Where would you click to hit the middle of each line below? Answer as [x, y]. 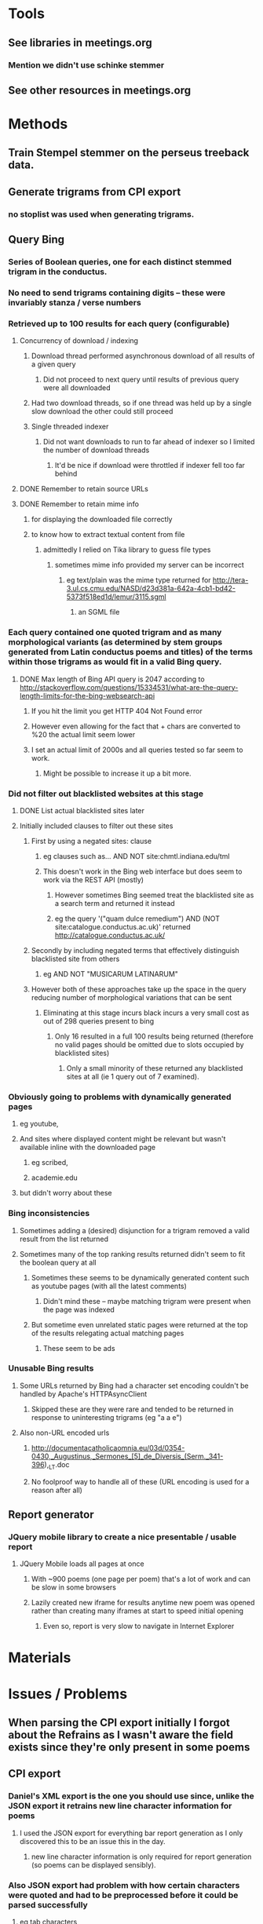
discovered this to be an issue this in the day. [93, 1841]
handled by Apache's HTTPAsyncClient [83, 1393]
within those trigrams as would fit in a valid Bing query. [115, 662]
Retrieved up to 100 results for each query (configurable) [119, 323]
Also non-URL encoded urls [64, 1433]
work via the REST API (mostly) [93, 879]
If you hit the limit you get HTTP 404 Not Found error [117, 710]
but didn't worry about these [66, 1193]
